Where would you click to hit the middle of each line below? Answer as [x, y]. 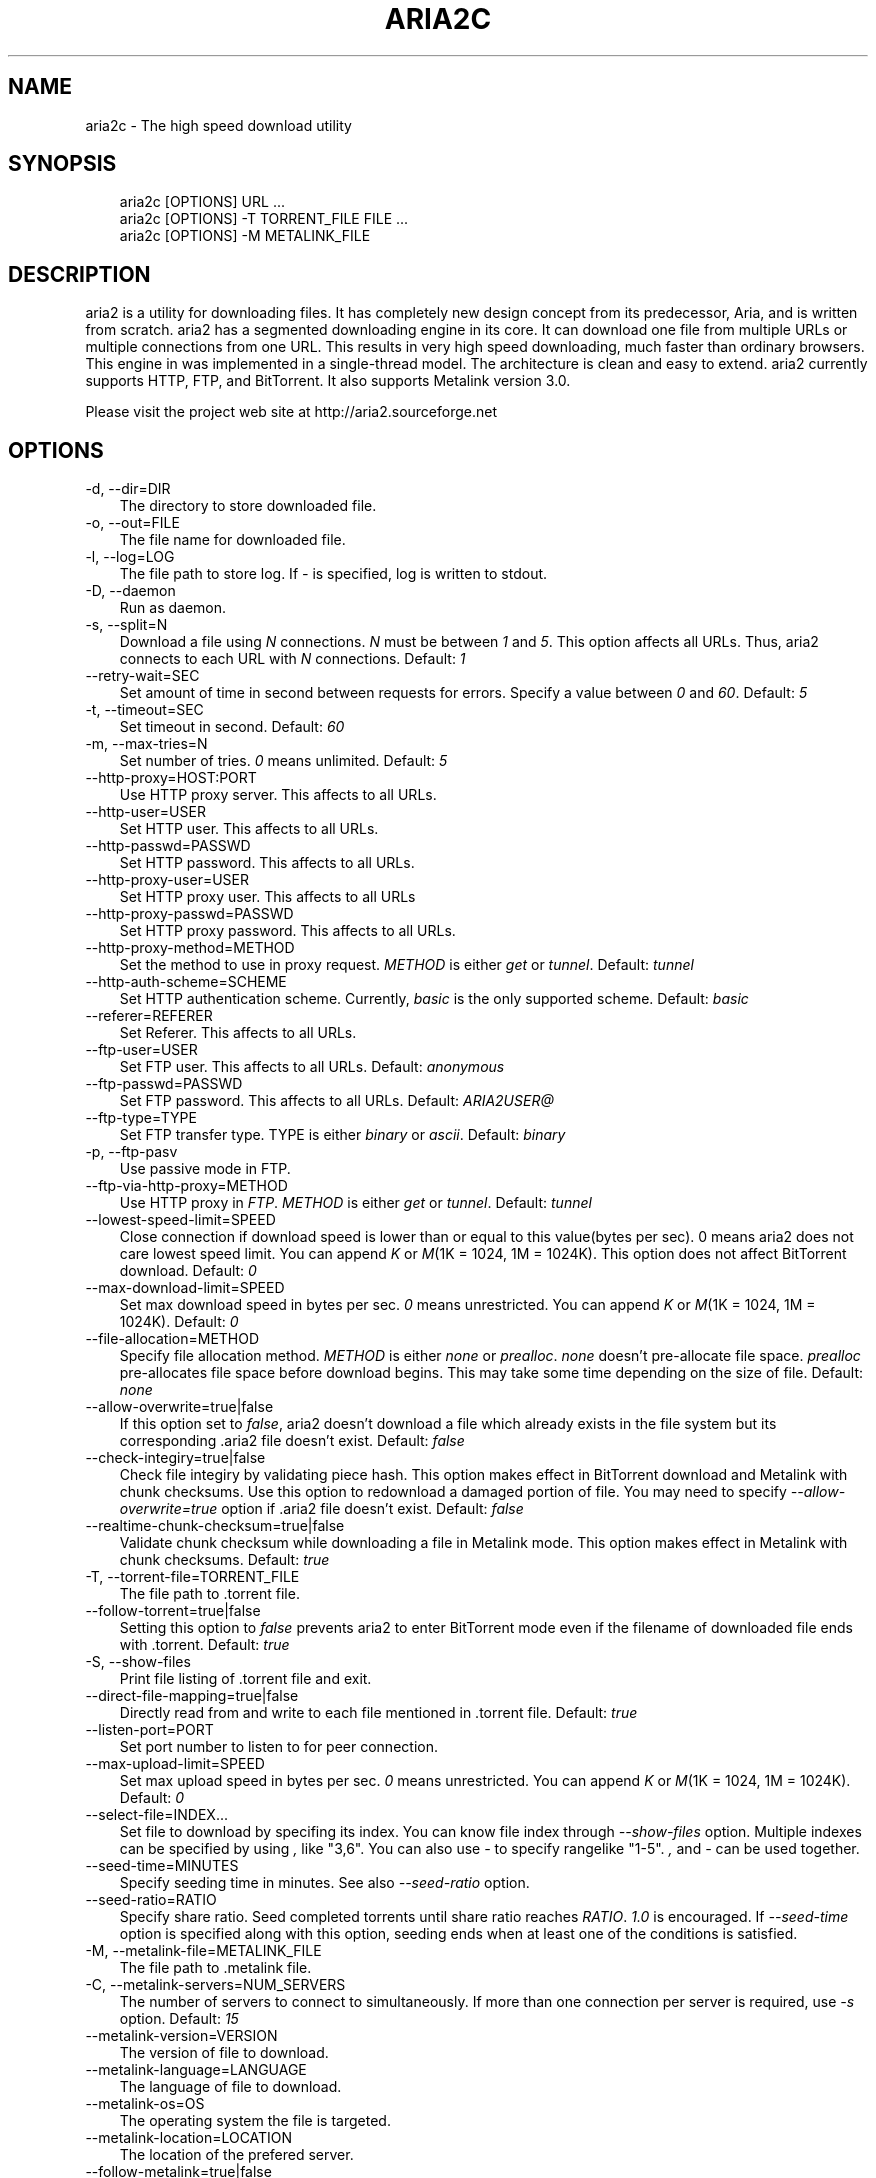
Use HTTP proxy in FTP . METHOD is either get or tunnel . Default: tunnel [355, 1203]
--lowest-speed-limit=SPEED [180, 1220]
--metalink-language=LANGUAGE [196, 2070]
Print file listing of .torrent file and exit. [245, 1679]
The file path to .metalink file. [215, 1968]
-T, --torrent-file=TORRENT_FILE [192, 1577]
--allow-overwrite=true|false [179, 1407]
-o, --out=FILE [132, 523]
